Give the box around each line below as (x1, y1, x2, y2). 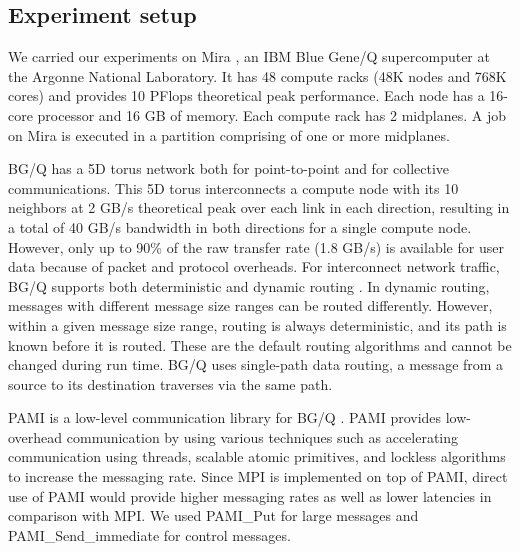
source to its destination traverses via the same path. (8, 373, 333, 394)
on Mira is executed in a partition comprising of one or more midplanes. (8, 124, 450, 145)
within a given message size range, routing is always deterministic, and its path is (8, 314, 507, 335)
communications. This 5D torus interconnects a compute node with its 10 (8, 177, 459, 198)
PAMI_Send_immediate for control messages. (8, 524, 291, 545)
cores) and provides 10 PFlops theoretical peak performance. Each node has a (8, 85, 485, 106)
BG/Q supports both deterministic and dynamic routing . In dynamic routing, (8, 275, 490, 296)
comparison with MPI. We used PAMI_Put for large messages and (8, 505, 419, 526)
